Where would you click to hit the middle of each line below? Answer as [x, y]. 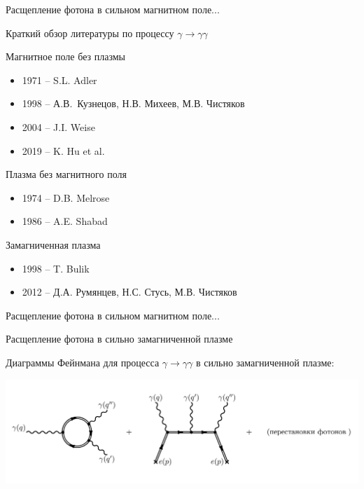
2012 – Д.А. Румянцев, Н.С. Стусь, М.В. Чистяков [129, 292]
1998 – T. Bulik [56, 268]
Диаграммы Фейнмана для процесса [83, 362]
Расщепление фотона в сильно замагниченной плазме [119, 339]
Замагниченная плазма [53, 244]
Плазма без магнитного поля [66, 174]
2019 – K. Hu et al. [63, 150]
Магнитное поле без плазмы [66, 56]
